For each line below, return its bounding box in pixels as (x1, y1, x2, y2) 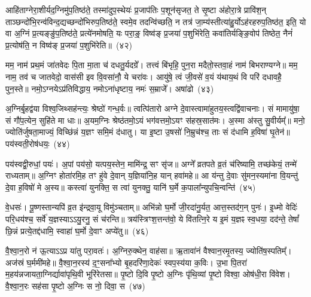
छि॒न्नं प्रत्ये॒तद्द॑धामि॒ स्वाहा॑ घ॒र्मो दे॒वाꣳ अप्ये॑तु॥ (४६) (5, 224, 149, 237)
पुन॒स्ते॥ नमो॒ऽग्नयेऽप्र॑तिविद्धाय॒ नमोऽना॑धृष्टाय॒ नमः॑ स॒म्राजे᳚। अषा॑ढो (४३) (5, 82, 214, 94)
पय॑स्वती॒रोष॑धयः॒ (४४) (5, 137, 70, 149)
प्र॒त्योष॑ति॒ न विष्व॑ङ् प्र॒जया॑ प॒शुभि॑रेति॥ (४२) (5, 38, 132, 51)
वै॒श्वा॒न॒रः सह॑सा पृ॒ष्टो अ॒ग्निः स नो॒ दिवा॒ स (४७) (5, 279, 145, 292)
